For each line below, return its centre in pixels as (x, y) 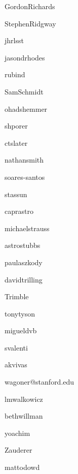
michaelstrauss (27, 228)
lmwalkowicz (24, 399)
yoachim (17, 433)
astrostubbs (23, 245)
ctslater (16, 143)
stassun (16, 194)
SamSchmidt (24, 91)
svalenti (16, 347)
